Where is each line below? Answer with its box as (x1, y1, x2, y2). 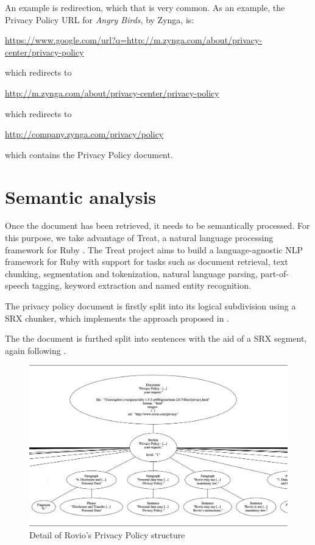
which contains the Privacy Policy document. (5, 148, 173, 161)
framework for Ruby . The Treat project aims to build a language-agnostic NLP (5, 243, 303, 256)
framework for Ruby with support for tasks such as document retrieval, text (5, 255, 288, 268)
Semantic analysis (5, 184, 157, 209)
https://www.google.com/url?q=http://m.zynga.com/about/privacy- (5, 34, 263, 46)
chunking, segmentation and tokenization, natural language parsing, (5, 267, 258, 280)
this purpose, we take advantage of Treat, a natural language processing (5, 231, 274, 244)
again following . (5, 344, 66, 356)
